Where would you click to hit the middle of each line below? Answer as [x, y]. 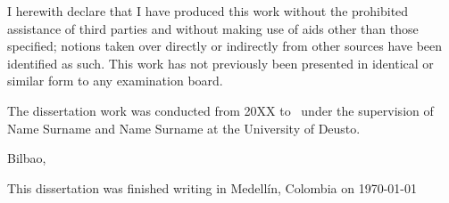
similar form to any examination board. [115, 81]
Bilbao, [27, 158]
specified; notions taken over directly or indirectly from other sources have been [225, 46]
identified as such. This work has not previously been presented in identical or [220, 63]
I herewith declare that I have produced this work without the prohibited [208, 11]
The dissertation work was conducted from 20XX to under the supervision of [220, 110]
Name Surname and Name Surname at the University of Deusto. [184, 128]
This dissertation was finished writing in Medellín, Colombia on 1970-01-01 [212, 187]
